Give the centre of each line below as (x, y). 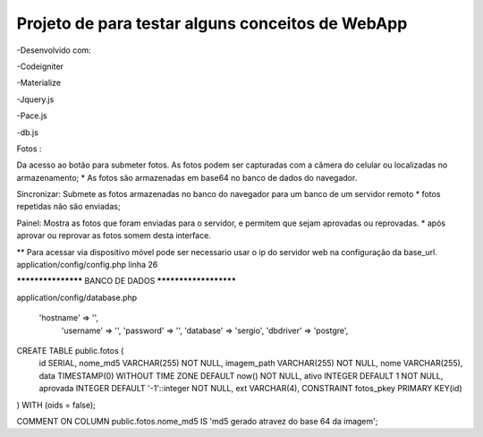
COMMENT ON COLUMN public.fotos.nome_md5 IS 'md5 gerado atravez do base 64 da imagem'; (197, 421)
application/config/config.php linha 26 (87, 265)
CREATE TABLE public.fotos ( (70, 350)
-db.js (28, 132)
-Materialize (39, 83)
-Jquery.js (35, 99)
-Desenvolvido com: (54, 50)
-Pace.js (32, 116)
